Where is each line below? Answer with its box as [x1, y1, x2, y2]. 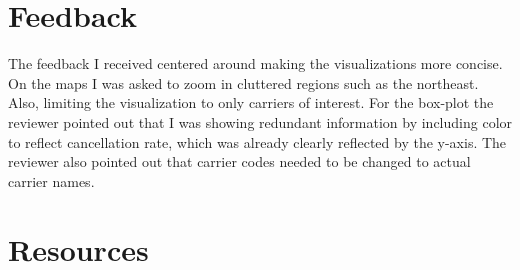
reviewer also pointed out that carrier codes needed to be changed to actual [8, 151, 471, 172]
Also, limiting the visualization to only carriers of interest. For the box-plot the [8, 92, 494, 113]
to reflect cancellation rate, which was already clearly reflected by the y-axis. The [8, 131, 507, 152]
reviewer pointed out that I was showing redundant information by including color [8, 111, 513, 132]
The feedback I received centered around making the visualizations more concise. [8, 53, 503, 74]
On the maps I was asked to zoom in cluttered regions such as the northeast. [8, 72, 479, 93]
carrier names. [8, 170, 95, 191]
